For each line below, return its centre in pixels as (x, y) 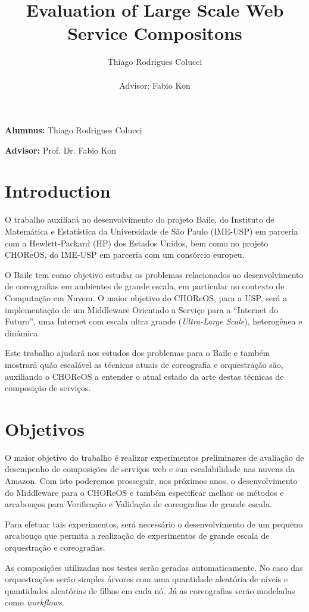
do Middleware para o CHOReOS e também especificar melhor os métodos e (144, 492)
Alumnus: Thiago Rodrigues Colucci (74, 130)
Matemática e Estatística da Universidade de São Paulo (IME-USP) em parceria (152, 231)
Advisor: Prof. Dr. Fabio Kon (61, 150)
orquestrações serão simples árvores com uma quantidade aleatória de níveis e (146, 579)
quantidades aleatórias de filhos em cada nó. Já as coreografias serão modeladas (150, 590)
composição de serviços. (48, 388)
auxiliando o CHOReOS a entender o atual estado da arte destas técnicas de (144, 376)
